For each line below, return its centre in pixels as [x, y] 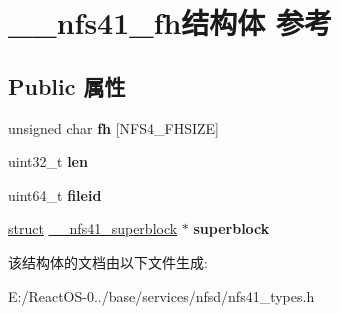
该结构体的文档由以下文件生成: [108, 261]
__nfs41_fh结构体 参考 [170, 22]
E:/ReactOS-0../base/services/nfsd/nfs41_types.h [161, 295]
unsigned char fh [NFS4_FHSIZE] [114, 127]
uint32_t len [48, 161]
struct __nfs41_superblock [93, 228]
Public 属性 [67, 85]
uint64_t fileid [55, 194]
